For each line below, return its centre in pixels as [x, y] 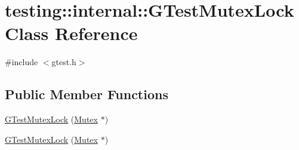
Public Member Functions [87, 94]
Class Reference [71, 33]
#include [21, 62]
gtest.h [64, 62]
